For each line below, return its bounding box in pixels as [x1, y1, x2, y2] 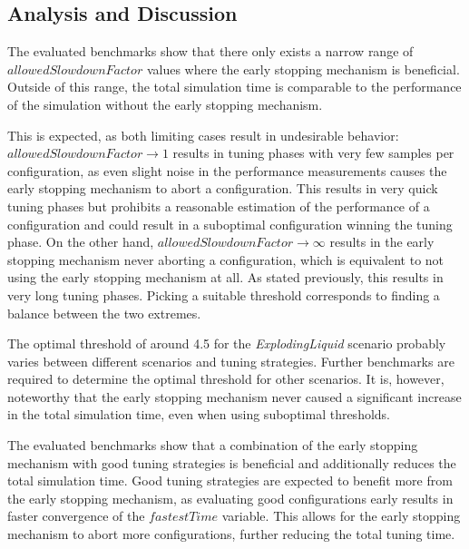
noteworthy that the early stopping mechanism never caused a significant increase [7, 387, 462, 406]
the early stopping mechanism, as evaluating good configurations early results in [7, 488, 454, 507]
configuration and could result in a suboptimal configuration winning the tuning [7, 214, 453, 233]
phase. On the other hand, [7, 232, 154, 251]
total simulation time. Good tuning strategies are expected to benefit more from [7, 471, 453, 490]
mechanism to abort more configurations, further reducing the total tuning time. [7, 524, 455, 544]
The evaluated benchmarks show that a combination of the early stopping [7, 436, 418, 455]
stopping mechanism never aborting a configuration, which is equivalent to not [7, 250, 445, 269]
